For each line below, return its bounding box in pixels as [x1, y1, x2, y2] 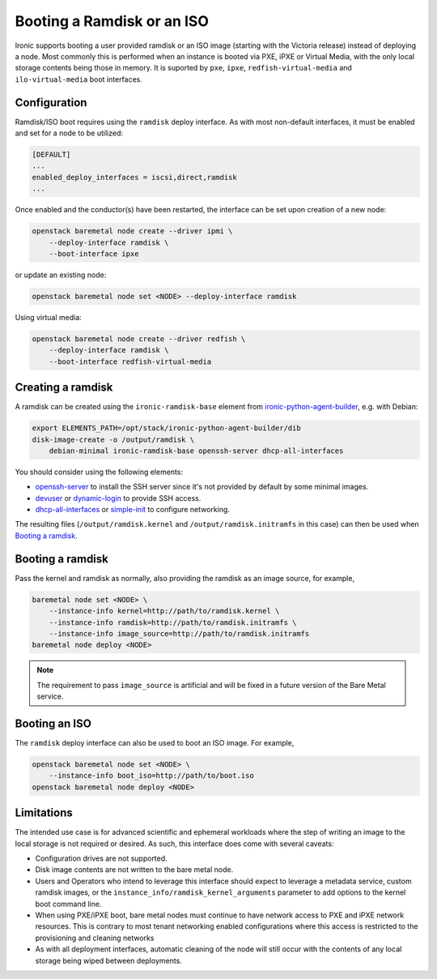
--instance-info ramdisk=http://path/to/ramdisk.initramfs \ [49, 618, 297, 627]
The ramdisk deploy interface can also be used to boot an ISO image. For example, [15, 737, 295, 747]
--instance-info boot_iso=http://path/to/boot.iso [49, 771, 254, 780]
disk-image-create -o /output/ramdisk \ [32, 434, 194, 444]
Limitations [15, 806, 73, 820]
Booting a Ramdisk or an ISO [15, 12, 210, 30]
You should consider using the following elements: [15, 467, 184, 477]
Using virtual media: [15, 312, 83, 322]
